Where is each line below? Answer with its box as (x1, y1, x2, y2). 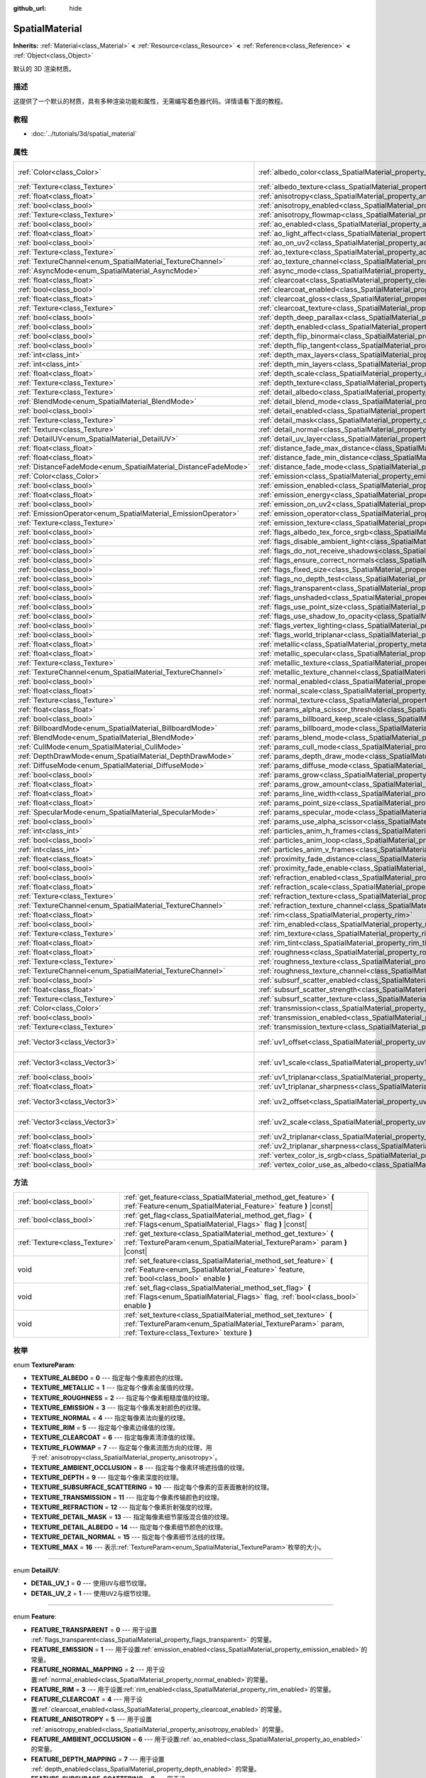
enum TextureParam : (13, 1361, 76, 1369)
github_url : (13, 4, 46, 12)
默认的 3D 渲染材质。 (13, 64, 75, 73)
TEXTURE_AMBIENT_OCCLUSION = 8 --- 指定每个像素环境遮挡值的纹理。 (31, 1463, 248, 1471)
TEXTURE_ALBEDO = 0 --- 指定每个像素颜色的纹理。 (31, 1373, 187, 1382)
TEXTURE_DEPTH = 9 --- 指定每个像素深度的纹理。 (31, 1473, 182, 1481)
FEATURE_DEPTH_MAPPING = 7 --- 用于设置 (31, 1755, 165, 1763)
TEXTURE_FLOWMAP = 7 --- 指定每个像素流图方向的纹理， (31, 1443, 206, 1452)
